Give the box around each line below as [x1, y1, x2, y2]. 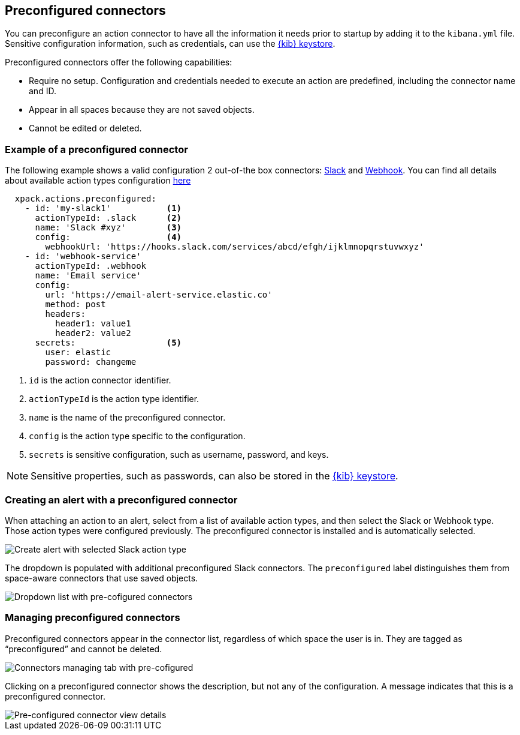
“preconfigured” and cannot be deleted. [5, 643, 162, 654]
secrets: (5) [35, 338, 182, 348]
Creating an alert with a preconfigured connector [5, 493, 238, 506]
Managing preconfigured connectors [5, 611, 180, 624]
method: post [45, 299, 106, 310]
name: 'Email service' [35, 271, 141, 281]
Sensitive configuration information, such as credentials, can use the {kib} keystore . [5, 38, 335, 49]
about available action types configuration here [5, 175, 191, 186]
